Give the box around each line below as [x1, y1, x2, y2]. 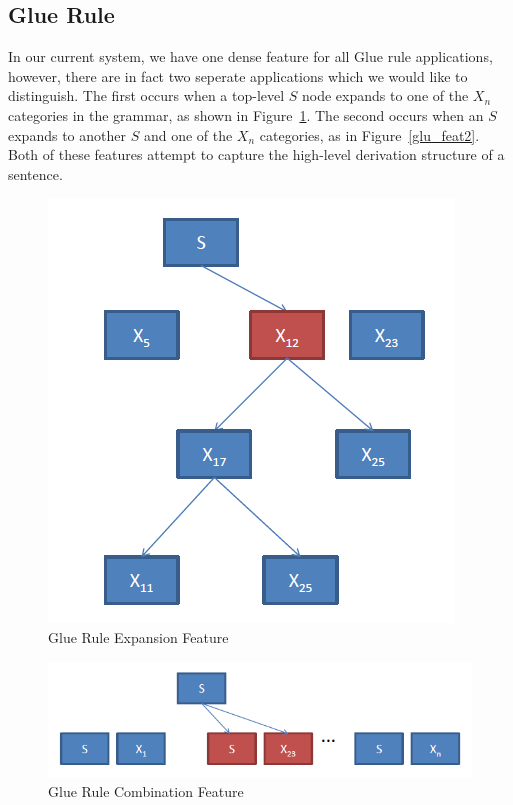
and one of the [143, 124, 233, 145]
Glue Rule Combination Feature [48, 781, 244, 802]
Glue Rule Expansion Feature [48, 626, 229, 647]
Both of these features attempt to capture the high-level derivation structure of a [8, 144, 505, 165]
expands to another [8, 124, 126, 145]
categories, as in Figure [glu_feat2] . [259, 124, 480, 145]
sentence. [8, 163, 63, 184]
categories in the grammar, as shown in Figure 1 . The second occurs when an [8, 104, 484, 125]
